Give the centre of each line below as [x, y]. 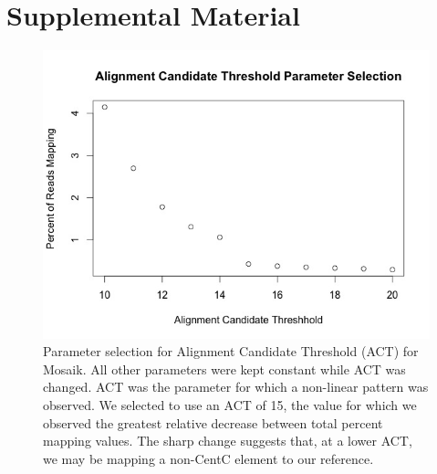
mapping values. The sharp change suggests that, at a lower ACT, [228, 441]
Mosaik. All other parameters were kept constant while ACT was [224, 369]
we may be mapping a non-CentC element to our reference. [208, 458]
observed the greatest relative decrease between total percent [213, 422]
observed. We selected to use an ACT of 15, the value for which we [230, 405]
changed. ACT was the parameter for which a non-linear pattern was [236, 387]
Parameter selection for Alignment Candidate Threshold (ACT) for [231, 351]
